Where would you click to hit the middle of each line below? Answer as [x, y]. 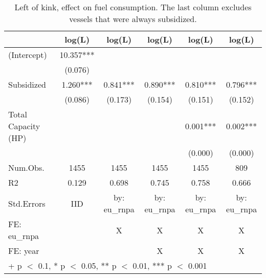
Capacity [24, 126]
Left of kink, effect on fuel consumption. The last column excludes [133, 7]
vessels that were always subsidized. [133, 19]
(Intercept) [28, 55]
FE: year [24, 251]
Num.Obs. [26, 167]
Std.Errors [27, 203]
